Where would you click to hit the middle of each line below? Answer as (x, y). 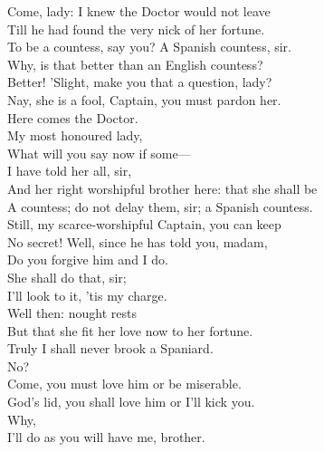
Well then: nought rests (72, 313)
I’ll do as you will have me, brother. (106, 437)
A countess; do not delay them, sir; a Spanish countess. (160, 206)
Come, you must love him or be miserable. (124, 384)
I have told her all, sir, (70, 171)
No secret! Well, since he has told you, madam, (138, 241)
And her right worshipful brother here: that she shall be (162, 188)
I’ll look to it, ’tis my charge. (87, 295)
